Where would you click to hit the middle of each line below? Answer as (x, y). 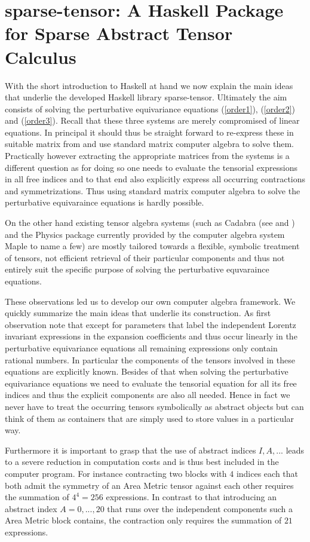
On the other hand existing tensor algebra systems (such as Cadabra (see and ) (150, 223)
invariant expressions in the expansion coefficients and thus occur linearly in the (151, 336)
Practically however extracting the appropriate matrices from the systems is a (147, 156)
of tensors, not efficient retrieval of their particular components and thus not (145, 257)
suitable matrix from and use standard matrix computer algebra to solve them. (149, 144)
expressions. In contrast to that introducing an (191, 497)
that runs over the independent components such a (200, 508)
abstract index (31, 508)
